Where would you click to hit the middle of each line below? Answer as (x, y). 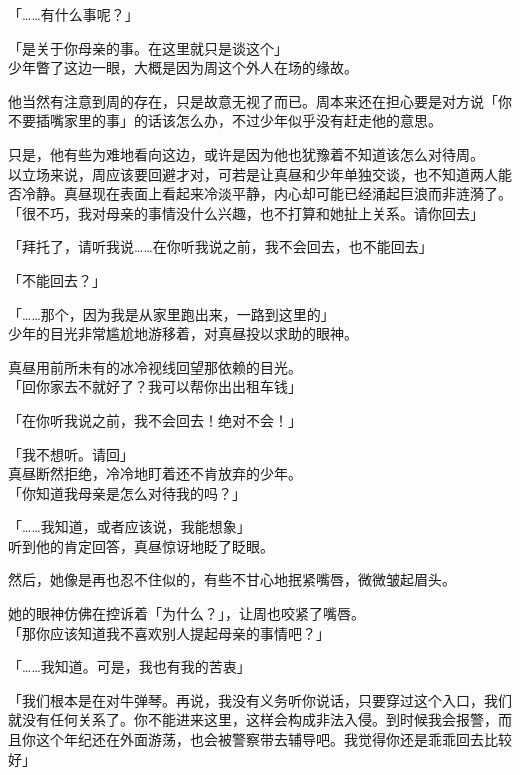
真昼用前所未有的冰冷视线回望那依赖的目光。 (155, 366)
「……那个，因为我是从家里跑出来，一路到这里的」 (171, 313)
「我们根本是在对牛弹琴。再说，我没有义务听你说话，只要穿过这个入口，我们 (260, 699)
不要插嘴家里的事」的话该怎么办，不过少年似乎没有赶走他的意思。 (225, 120)
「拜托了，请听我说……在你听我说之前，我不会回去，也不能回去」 (220, 246)
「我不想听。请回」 (71, 453)
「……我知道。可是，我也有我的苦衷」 (129, 666)
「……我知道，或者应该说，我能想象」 (129, 526)
